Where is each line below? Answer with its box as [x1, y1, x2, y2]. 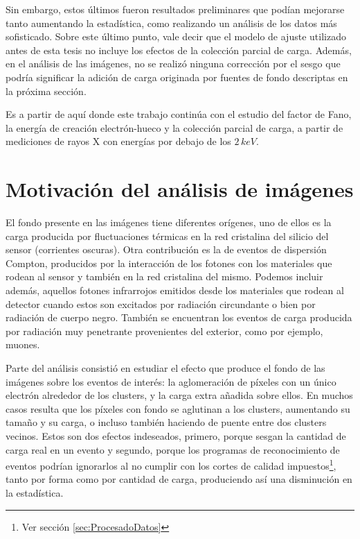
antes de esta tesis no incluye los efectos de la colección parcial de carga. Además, [6, 42, 352, 57]
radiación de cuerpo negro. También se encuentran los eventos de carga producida [6, 310, 352, 325]
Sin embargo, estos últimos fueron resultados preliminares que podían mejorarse [6, 2, 345, 16]
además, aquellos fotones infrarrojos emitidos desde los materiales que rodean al [6, 283, 344, 298]
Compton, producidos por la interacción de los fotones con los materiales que [6, 255, 332, 270]
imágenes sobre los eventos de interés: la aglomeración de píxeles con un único [6, 374, 336, 388]
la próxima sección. [6, 83, 87, 98]
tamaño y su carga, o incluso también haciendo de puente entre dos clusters [6, 415, 327, 429]
